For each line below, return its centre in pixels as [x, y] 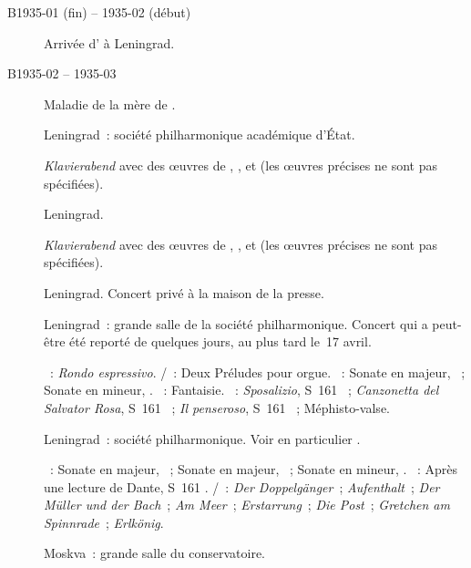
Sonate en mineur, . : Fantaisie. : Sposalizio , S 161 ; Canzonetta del [241, 390]
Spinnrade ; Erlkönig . [104, 522]
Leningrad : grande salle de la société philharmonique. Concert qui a [236, 323]
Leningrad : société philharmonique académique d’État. [200, 134]
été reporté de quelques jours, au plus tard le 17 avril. [220, 341]
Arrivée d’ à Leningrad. [109, 42]
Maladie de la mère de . [110, 103]
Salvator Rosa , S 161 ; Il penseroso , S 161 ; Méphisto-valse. [217, 407]
